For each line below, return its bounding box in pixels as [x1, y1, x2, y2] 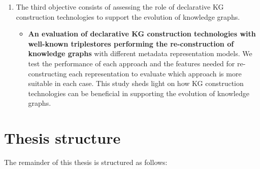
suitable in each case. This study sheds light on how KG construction [28, 78, 244, 89]
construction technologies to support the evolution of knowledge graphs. [16, 11, 240, 22]
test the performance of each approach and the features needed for [28, 58, 235, 68]
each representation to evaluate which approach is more [69, 68, 242, 78]
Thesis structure [4, 128, 121, 148]
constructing [28, 68, 67, 78]
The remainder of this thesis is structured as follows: [4, 157, 168, 167]
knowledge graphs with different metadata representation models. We [28, 48, 252, 59]
